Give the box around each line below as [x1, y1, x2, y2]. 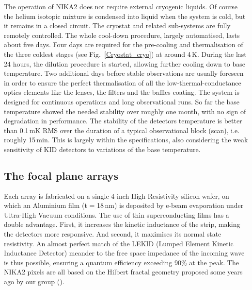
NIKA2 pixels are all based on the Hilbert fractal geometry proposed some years [4, 267, 243, 277]
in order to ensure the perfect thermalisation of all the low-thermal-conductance [4, 77, 241, 87]
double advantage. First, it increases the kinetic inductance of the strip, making [4, 219, 240, 229]
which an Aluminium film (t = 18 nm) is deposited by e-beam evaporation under [4, 200, 244, 210]
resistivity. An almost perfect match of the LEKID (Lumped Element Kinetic [4, 238, 234, 248]
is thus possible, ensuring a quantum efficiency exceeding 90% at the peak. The [4, 257, 239, 267]
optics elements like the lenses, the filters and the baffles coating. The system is [4, 87, 239, 97]
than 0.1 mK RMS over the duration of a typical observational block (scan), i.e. [4, 125, 240, 135]
